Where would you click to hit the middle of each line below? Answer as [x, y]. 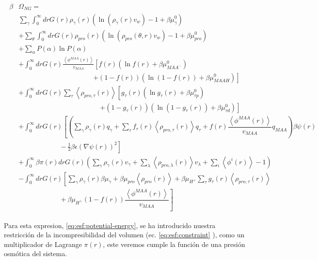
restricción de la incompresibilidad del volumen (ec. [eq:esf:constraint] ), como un [124, 235]
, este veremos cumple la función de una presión [174, 244]
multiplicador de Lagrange [43, 244]
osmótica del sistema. [36, 253]
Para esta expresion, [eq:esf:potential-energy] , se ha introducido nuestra [110, 225]
